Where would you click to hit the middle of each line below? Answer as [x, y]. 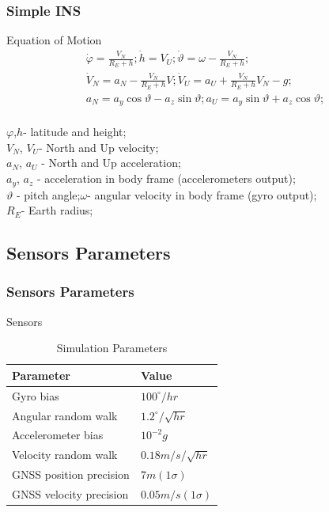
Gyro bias [36, 395]
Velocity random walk [65, 455]
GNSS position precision [71, 474]
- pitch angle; [48, 194]
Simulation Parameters [112, 348]
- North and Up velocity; [99, 147]
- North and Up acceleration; [111, 163]
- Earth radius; [57, 210]
